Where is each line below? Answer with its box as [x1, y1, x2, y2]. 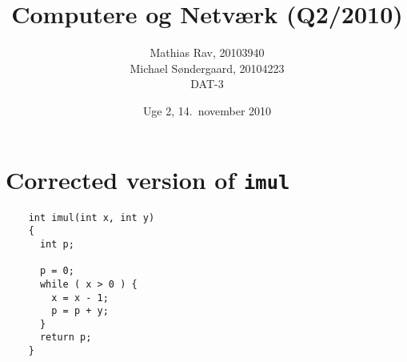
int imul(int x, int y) [28, 211, 155, 223]
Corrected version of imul [6, 163, 290, 195]
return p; [39, 332, 92, 344]
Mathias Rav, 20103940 [150, 44, 265, 61]
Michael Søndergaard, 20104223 [130, 59, 285, 76]
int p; [39, 238, 74, 250]
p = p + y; [51, 305, 109, 317]
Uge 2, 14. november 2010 [142, 102, 272, 119]
